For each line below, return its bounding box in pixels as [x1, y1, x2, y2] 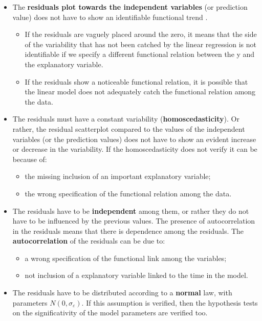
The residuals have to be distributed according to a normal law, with [12, 287, 232, 298]
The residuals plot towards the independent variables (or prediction [12, 2, 248, 12]
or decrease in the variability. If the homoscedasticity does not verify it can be [12, 144, 257, 154]
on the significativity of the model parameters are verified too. [12, 307, 208, 318]
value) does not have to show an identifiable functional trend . [12, 11, 208, 22]
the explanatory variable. [25, 58, 103, 69]
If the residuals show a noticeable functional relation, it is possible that [25, 76, 248, 87]
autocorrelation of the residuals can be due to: [12, 235, 165, 246]
